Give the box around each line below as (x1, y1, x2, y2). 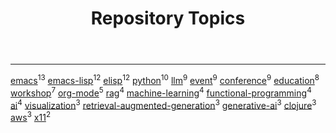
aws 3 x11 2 (10, 110, 51, 123)
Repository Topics (90, 7, 246, 30)
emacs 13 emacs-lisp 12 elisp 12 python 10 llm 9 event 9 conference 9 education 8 (10, 73, 320, 86)
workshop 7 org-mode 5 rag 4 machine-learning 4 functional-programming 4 (10, 85, 312, 99)
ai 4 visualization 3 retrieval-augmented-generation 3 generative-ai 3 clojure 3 (10, 97, 317, 111)
